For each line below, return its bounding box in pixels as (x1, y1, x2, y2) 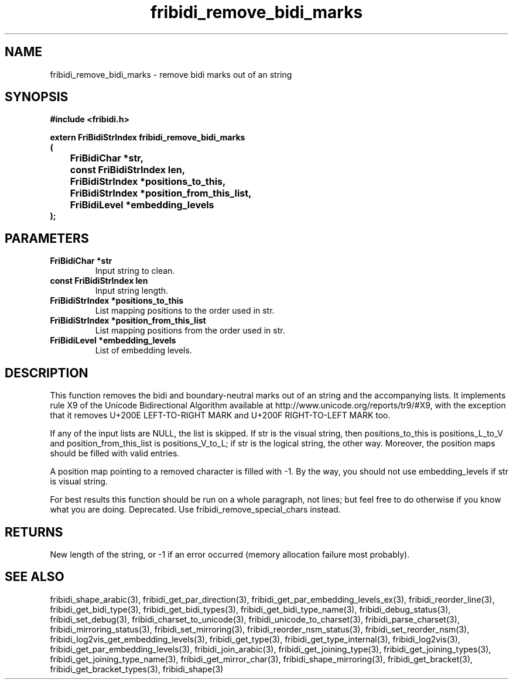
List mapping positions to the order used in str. (95, 305, 275, 316)
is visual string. (50, 476, 108, 487)
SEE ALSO (5, 569, 64, 585)
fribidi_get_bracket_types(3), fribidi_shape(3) (50, 664, 224, 674)
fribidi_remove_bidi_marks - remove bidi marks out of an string (50, 69, 292, 80)
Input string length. (95, 286, 169, 296)
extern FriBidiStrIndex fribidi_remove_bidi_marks (50, 132, 245, 143)
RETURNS (5, 524, 63, 539)
